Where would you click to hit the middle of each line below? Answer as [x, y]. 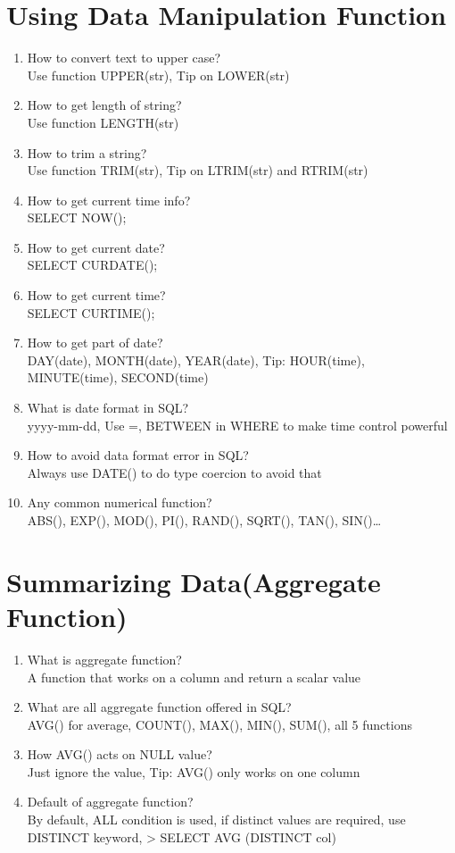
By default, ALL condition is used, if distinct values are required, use [216, 820]
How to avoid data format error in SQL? [138, 455]
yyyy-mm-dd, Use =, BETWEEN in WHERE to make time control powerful [237, 425]
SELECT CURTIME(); [91, 312]
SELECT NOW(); [77, 217]
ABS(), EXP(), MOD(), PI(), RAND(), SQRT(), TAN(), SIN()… [204, 520]
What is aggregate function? [104, 659]
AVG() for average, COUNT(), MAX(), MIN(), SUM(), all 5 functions [219, 724]
